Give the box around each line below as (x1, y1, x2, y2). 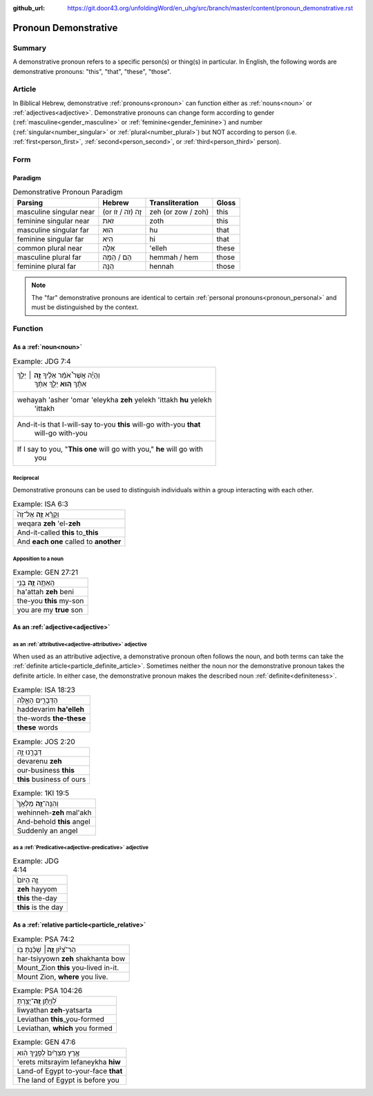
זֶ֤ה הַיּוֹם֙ (17, 875, 39, 885)
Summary (12, 43, 47, 53)
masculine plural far (17, 252, 82, 262)
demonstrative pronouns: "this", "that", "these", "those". (12, 67, 172, 75)
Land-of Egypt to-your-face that (17, 1066, 123, 1075)
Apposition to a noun (12, 555, 64, 562)
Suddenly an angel (17, 826, 78, 836)
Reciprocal (12, 474, 39, 482)
